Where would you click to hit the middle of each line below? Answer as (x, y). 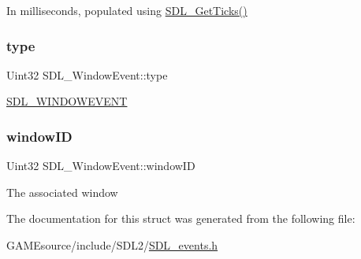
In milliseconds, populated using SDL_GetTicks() (127, 10)
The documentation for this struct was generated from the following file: (181, 218)
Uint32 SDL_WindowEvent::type (87, 74)
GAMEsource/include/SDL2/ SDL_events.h (112, 245)
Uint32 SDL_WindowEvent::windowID (101, 166)
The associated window (62, 192)
